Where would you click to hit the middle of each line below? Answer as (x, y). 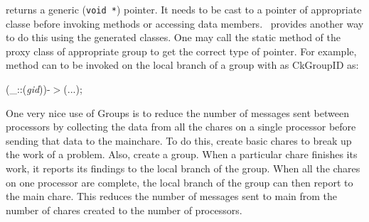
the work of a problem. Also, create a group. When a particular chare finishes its (182, 154)
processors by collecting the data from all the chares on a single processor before (181, 127)
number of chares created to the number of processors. (124, 210)
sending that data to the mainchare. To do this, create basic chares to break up (179, 140)
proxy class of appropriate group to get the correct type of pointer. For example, (181, 51)
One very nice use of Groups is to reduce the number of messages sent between (177, 112)
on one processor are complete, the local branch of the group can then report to (180, 182)
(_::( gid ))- (28, 89)
